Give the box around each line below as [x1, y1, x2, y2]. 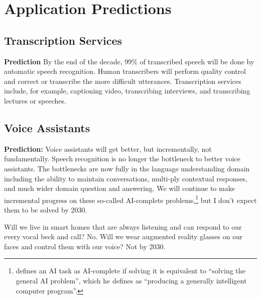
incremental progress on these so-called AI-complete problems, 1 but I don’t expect [4, 193, 257, 205]
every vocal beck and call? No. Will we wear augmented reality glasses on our [4, 231, 243, 242]
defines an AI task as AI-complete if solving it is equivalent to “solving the [16, 265, 245, 276]
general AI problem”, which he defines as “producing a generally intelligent [16, 275, 247, 285]
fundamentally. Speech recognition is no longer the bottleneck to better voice [4, 153, 240, 164]
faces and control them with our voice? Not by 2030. [4, 241, 166, 251]
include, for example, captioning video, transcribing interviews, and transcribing [4, 85, 250, 96]
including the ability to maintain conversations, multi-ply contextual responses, [4, 173, 247, 183]
